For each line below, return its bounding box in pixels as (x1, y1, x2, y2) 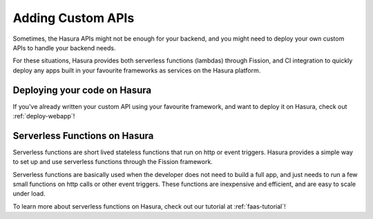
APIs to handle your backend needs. (12, 43, 116, 52)
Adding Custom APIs (12, 10, 135, 25)
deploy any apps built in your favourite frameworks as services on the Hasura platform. (12, 66, 261, 74)
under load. (12, 189, 46, 198)
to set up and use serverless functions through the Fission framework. (12, 158, 213, 166)
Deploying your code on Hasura (12, 84, 152, 96)
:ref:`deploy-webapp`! (12, 112, 75, 121)
